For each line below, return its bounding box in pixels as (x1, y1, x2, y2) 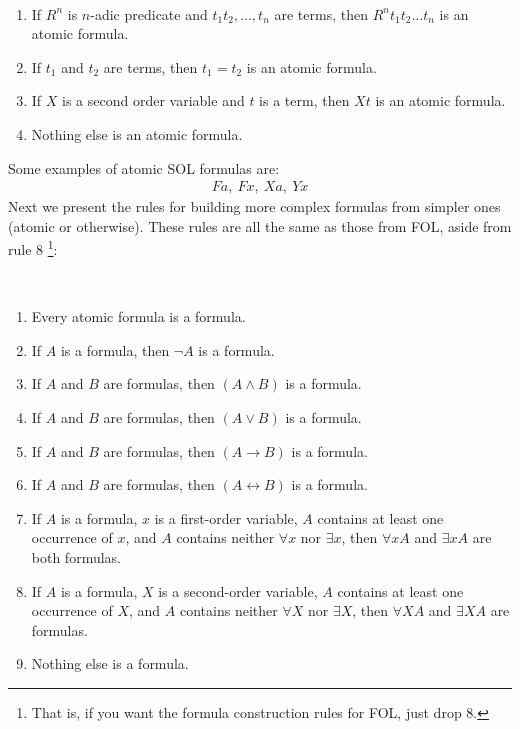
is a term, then (259, 90, 350, 111)
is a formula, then (60, 339, 170, 360)
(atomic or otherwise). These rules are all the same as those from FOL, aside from (8, 215, 512, 236)
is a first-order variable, (154, 507, 298, 528)
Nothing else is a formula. (31, 653, 189, 674)
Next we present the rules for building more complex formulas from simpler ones (8, 196, 501, 217)
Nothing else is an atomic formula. (31, 123, 243, 144)
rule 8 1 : (8, 236, 58, 260)
